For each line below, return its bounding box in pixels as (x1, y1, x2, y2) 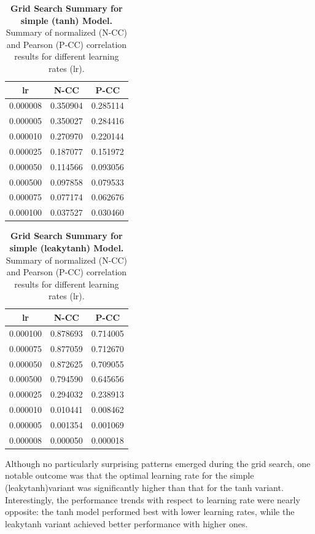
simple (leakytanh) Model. (9, 241, 124, 254)
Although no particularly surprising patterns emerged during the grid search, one (5, 457, 311, 469)
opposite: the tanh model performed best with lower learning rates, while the (5, 505, 295, 518)
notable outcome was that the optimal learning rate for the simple (5, 469, 254, 482)
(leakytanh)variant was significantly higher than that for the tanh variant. (5, 481, 284, 493)
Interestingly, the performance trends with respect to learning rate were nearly (5, 493, 300, 506)
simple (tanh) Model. (20, 14, 112, 26)
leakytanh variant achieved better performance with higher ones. (5, 517, 248, 530)
